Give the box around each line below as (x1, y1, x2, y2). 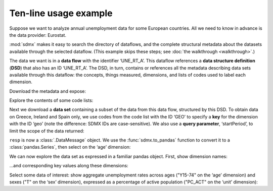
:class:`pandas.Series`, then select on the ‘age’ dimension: (9, 144, 131, 150)
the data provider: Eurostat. (9, 32, 67, 38)
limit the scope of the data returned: (9, 128, 84, 134)
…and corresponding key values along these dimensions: (9, 163, 128, 169)
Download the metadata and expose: (9, 88, 86, 94)
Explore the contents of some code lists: (9, 97, 94, 103)
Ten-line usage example (9, 8, 113, 19)
